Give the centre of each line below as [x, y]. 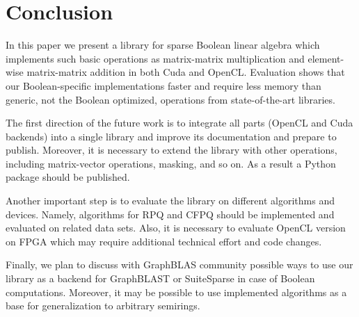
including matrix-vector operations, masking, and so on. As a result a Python [171, 163]
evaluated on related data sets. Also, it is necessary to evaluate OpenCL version [176, 228]
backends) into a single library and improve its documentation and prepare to [171, 136]
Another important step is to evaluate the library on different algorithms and [170, 201]
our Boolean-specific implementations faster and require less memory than [163, 85]
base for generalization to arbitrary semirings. [103, 306]
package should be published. [68, 177]
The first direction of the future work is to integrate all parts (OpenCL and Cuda [179, 123]
